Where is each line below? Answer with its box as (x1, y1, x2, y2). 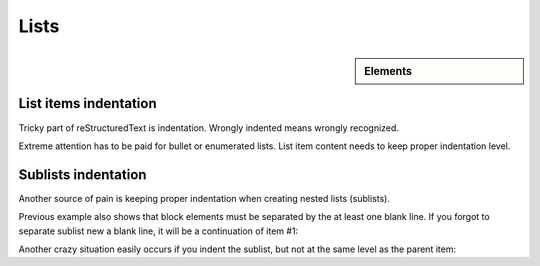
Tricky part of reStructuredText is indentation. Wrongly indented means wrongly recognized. (18, 121, 400, 134)
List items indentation (18, 95, 157, 112)
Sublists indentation (18, 166, 147, 183)
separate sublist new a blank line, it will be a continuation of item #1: (18, 225, 299, 237)
